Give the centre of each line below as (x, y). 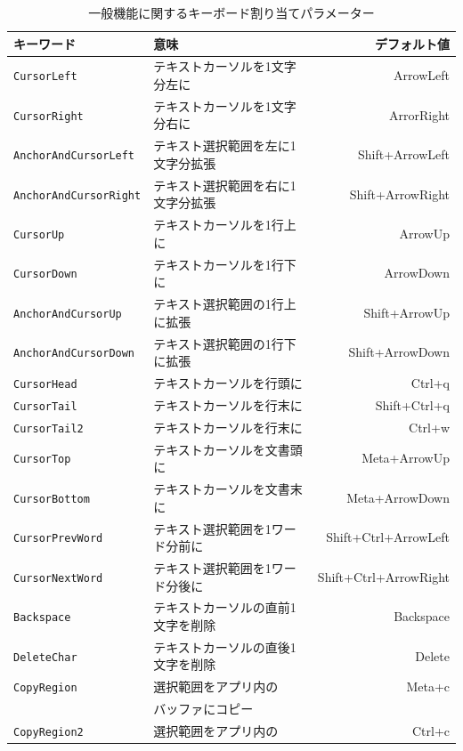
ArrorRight (419, 114)
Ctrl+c (431, 731)
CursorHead (45, 384)
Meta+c (428, 686)
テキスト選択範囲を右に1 (225, 185)
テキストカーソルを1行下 (225, 264)
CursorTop (42, 460)
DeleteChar (45, 657)
